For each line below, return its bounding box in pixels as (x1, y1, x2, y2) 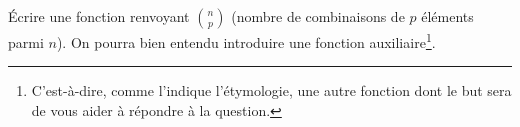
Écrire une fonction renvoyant (8, 6, 190, 26)
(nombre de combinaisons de (231, 6, 405, 26)
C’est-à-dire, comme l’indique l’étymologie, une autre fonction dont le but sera (31, 80, 512, 101)
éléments (421, 6, 474, 26)
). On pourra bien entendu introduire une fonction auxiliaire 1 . (56, 29, 436, 52)
